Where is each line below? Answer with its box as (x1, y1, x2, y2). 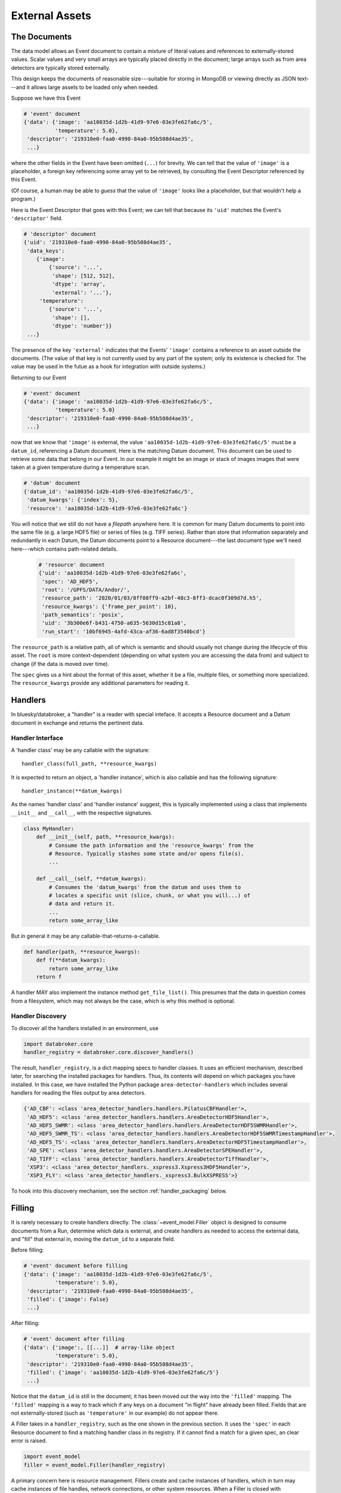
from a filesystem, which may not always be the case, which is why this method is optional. (11, 997, 235, 1004)
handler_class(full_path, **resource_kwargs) (21, 760, 158, 767)
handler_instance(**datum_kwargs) (21, 788, 122, 794)
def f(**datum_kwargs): (36, 957, 106, 964)
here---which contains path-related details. (11, 545, 118, 552)
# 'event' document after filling (23, 1335, 125, 1343)
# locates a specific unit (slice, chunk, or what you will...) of (48, 892, 251, 899)
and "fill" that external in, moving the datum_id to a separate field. (11, 1236, 176, 1243)
